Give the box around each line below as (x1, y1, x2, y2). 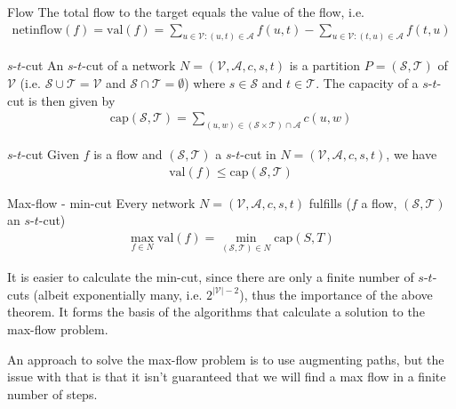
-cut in (240, 145, 276, 164)
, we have (386, 145, 437, 164)
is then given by (28, 91, 116, 109)
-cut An (21, 56, 64, 75)
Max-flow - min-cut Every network (7, 193, 196, 212)
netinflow (12, 23, 62, 36)
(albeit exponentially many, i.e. (33, 285, 203, 303)
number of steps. (7, 384, 98, 403)
